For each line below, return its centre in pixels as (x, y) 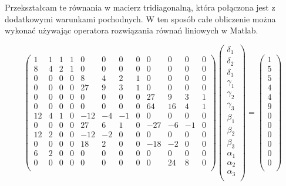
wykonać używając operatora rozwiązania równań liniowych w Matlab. (132, 30)
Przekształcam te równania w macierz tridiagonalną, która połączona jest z (140, 7)
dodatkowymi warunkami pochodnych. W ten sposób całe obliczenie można (140, 18)
